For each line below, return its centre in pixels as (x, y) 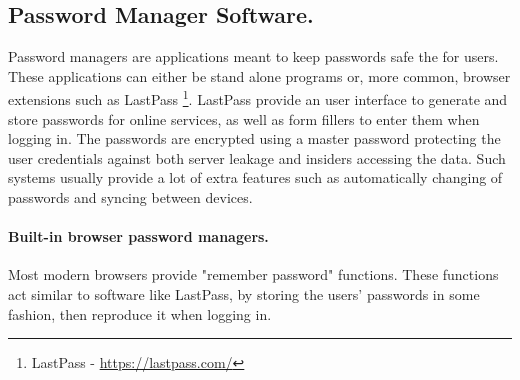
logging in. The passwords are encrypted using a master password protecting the (254, 138)
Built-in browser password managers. (138, 236)
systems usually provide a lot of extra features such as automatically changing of (255, 177)
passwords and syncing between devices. (130, 197)
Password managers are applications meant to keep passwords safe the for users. (253, 56)
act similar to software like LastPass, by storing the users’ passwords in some (244, 294)
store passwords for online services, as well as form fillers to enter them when (244, 118)
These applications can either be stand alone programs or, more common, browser (259, 75)
